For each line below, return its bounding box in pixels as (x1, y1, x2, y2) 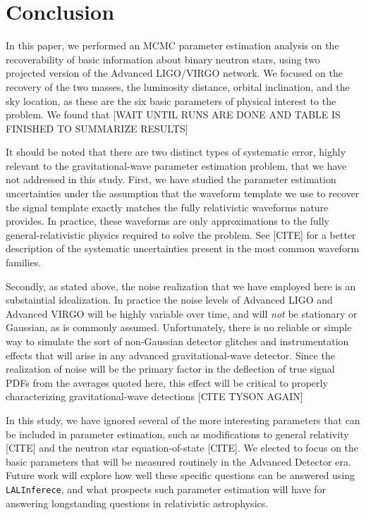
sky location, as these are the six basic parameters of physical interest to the (6, 93, 336, 108)
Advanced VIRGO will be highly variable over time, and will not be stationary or (6, 306, 358, 321)
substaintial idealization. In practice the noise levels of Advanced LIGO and (6, 292, 333, 307)
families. (6, 255, 42, 270)
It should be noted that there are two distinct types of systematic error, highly (6, 144, 346, 159)
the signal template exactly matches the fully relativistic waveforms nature (6, 199, 329, 214)
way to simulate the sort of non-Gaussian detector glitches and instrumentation (6, 334, 349, 348)
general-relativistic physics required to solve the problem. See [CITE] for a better (6, 227, 356, 242)
